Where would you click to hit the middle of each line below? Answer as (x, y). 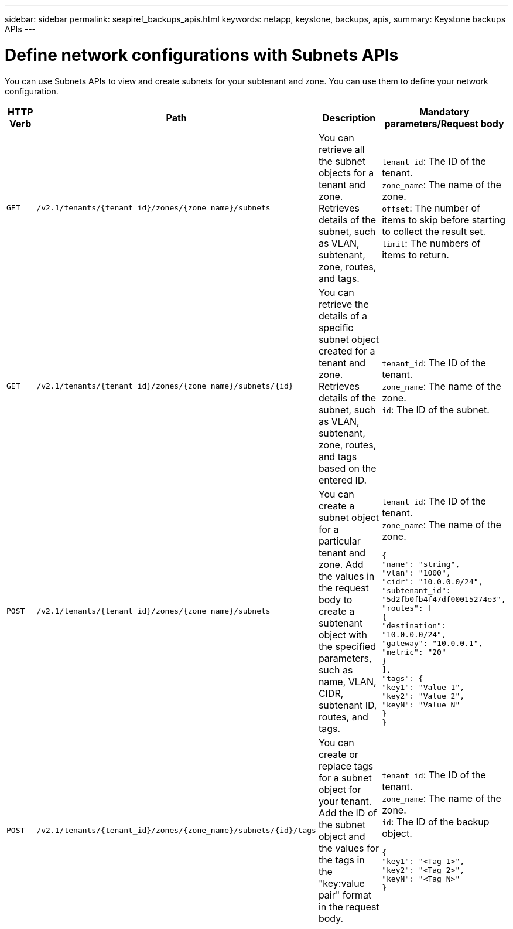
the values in (346, 576)
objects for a (346, 173)
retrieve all (341, 149)
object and (342, 836)
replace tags (346, 766)
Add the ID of (348, 813)
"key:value (341, 883)
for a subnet (345, 777)
